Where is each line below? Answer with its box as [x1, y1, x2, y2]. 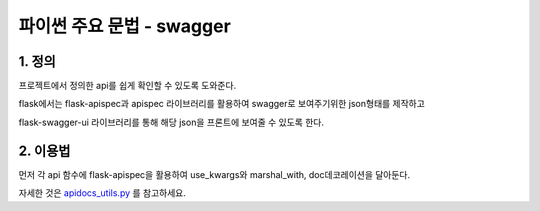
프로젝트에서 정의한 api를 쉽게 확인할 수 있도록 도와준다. [18, 80, 237, 92]
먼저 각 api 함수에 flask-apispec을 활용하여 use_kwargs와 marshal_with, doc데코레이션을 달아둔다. [18, 168, 411, 180]
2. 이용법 [18, 142, 71, 159]
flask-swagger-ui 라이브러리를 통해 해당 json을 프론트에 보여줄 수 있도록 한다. [18, 116, 325, 128]
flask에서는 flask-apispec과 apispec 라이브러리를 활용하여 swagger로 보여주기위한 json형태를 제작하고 [18, 98, 425, 110]
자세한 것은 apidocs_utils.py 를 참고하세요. [18, 187, 187, 199]
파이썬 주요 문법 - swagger [18, 15, 232, 37]
